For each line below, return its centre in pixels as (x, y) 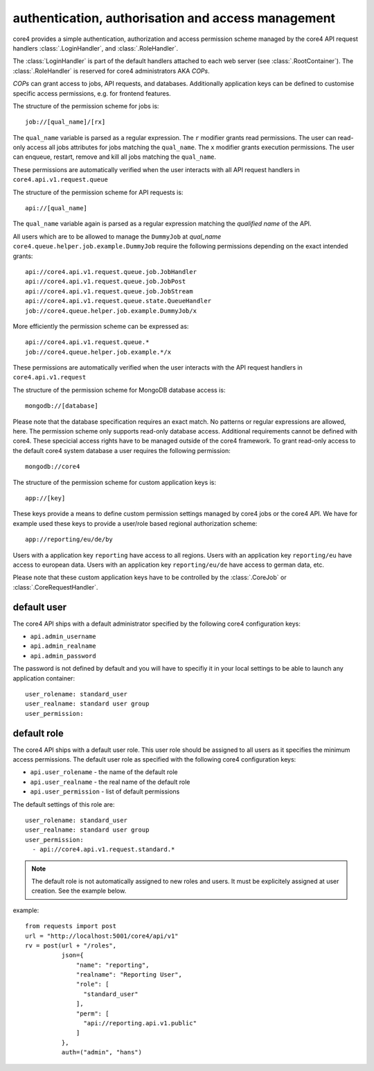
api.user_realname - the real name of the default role (110, 782)
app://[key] (45, 498)
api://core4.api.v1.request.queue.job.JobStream (109, 291)
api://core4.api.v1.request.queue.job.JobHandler (111, 272)
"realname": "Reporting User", (130, 975)
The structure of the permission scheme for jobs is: (86, 106)
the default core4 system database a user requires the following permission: (122, 450)
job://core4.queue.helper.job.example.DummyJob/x (111, 311)
